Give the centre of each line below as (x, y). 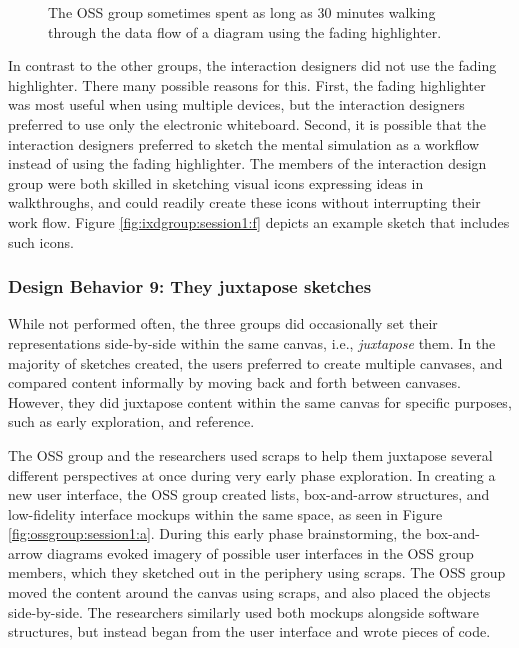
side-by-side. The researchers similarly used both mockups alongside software (244, 611)
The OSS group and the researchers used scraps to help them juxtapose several (250, 454)
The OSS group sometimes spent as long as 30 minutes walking (242, 12)
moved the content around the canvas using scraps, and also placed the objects (249, 592)
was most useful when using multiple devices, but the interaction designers (236, 104)
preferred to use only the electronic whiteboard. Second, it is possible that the (247, 123)
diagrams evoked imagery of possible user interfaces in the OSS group (260, 552)
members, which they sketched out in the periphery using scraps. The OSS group (257, 572)
